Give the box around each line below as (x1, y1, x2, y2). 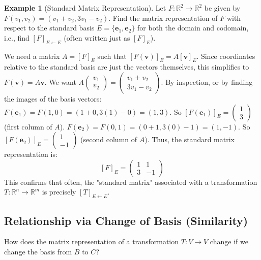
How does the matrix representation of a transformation (4, 236, 179, 247)
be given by (204, 3, 241, 13)
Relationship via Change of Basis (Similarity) (4, 212, 248, 228)
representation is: (4, 149, 57, 159)
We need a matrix (4, 50, 60, 61)
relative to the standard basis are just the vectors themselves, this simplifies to (4, 61, 249, 72)
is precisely (42, 186, 76, 197)
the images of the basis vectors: (4, 93, 102, 104)
